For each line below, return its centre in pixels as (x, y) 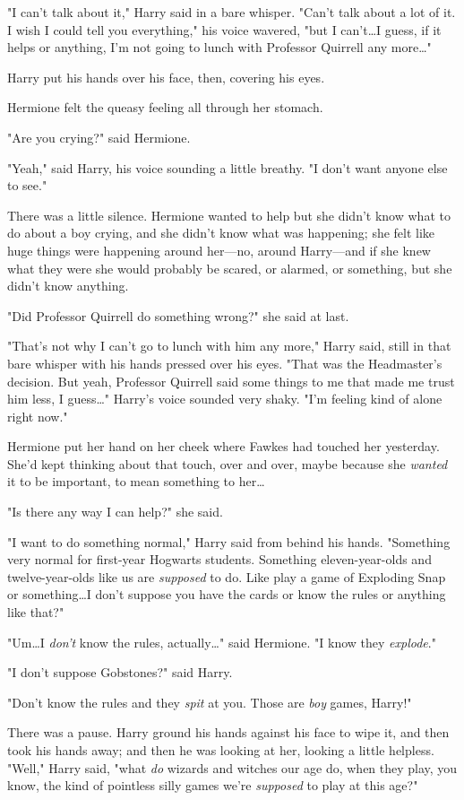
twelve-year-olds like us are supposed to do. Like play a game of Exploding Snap (227, 576)
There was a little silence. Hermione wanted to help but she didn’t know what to (229, 215)
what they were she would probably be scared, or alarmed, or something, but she (230, 268)
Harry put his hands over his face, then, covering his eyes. (166, 77)
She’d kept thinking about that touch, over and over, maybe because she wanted (228, 463)
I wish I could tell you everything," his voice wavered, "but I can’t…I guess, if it (224, 29)
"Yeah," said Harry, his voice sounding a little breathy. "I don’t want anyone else (228, 167)
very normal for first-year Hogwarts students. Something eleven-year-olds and (219, 559)
